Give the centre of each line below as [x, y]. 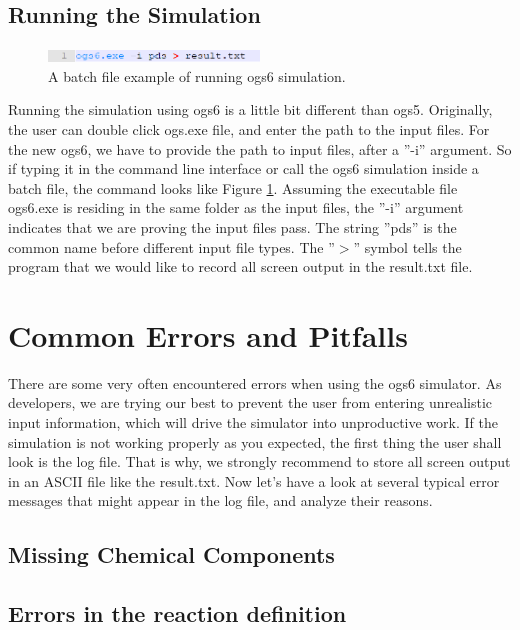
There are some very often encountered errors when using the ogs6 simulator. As [255, 382]
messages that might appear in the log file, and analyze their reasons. [220, 500]
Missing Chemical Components [171, 554]
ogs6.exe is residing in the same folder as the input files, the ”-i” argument [236, 207]
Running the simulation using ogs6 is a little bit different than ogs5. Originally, [250, 109]
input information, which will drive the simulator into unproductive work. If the [253, 422]
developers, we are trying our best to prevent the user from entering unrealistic [250, 402]
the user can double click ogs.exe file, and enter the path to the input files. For [249, 128]
